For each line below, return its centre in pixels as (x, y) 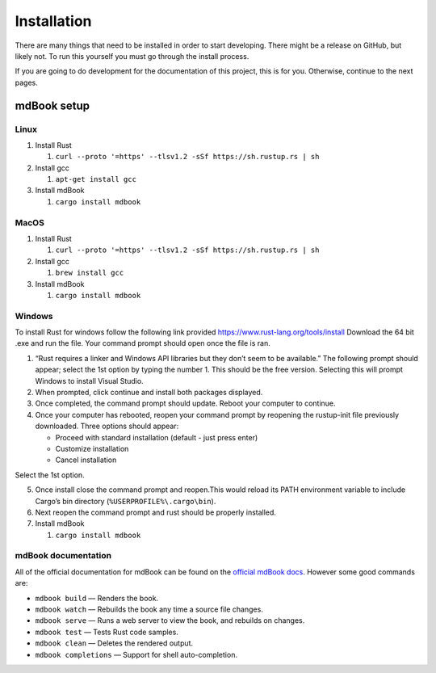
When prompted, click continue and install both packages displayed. (149, 393)
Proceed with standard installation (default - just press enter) (157, 437)
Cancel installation (86, 460)
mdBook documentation (63, 556)
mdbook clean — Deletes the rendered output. (114, 643)
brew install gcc (90, 273)
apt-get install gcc (96, 179)
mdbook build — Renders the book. (97, 598)
